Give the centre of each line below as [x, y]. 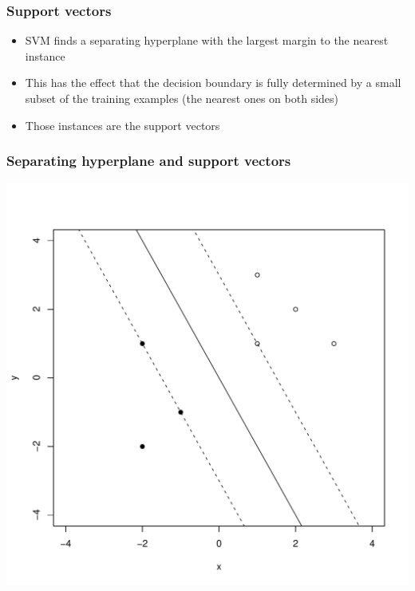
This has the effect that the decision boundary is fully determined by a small [213, 83]
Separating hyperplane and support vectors [149, 161]
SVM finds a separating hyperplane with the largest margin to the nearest [207, 40]
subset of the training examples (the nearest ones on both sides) [182, 98]
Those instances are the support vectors [123, 125]
